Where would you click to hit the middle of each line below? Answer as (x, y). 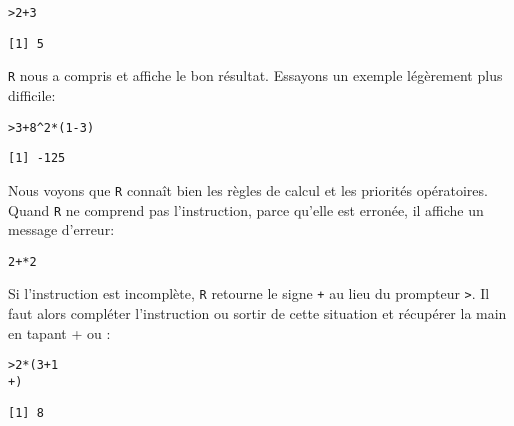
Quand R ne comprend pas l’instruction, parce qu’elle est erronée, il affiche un (246, 209)
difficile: (32, 94)
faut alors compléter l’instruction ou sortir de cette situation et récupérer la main (257, 313)
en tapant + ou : (59, 332)
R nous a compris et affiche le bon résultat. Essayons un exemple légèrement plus (255, 75)
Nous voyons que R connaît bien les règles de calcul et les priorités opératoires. (248, 189)
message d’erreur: (61, 229)
